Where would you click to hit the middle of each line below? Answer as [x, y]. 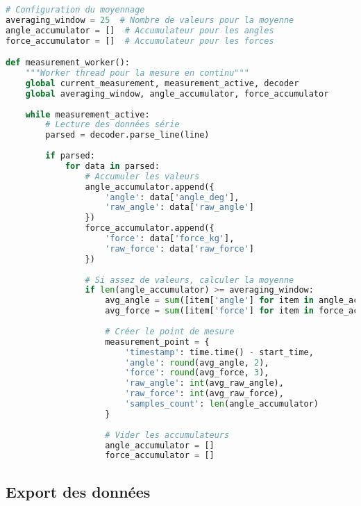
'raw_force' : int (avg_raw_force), [204, 394]
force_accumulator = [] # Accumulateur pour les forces [140, 41]
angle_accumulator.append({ [150, 187]
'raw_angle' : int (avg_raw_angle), [204, 383]
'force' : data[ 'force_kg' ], [170, 239]
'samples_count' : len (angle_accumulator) [222, 404]
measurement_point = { [157, 342]
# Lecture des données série [112, 125]
